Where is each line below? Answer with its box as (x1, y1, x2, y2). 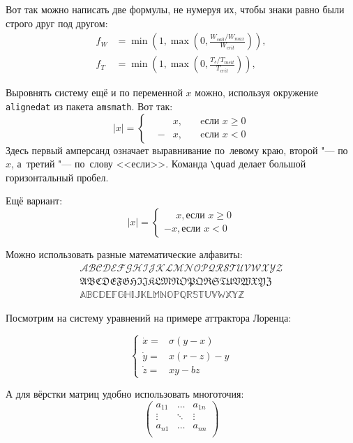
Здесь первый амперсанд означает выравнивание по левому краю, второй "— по (6, 142, 348, 157)
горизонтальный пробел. (6, 170, 109, 184)
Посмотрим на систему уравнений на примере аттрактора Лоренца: (6, 310, 292, 324)
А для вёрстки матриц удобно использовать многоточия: (6, 386, 244, 401)
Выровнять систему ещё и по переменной (6, 85, 183, 100)
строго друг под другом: (6, 15, 108, 30)
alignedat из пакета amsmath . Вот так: (6, 98, 173, 113)
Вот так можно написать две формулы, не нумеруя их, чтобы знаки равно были (6, 2, 345, 16)
